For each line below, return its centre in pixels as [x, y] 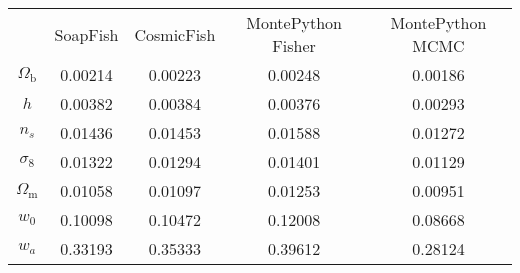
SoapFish [86, 34]
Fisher [294, 45]
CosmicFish [175, 34]
